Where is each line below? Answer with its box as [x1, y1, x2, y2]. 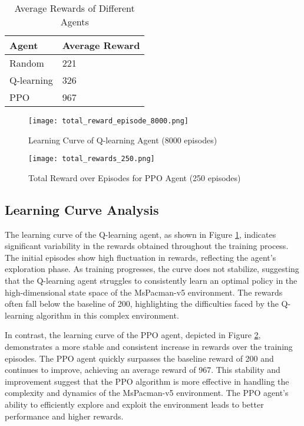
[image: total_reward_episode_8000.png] [28, 117, 189, 125]
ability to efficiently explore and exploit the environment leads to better [5, 398, 264, 411]
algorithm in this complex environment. [36, 309, 179, 321]
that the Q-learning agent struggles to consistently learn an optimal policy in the [5, 274, 298, 287]
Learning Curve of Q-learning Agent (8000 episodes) [28, 133, 217, 146]
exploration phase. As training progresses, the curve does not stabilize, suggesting [5, 263, 299, 275]
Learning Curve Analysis [5, 200, 159, 218]
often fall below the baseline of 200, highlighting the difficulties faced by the [5, 297, 279, 310]
